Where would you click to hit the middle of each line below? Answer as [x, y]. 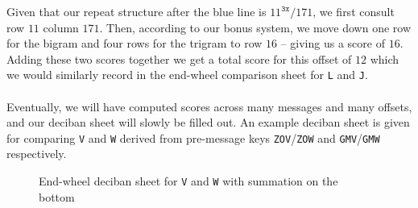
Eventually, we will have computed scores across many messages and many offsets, [209, 106]
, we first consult [354, 11]
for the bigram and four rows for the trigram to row [135, 43]
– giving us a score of [333, 43]
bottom [57, 196]
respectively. [37, 154]
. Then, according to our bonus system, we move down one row [255, 27]
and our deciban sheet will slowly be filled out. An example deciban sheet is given [208, 122]
